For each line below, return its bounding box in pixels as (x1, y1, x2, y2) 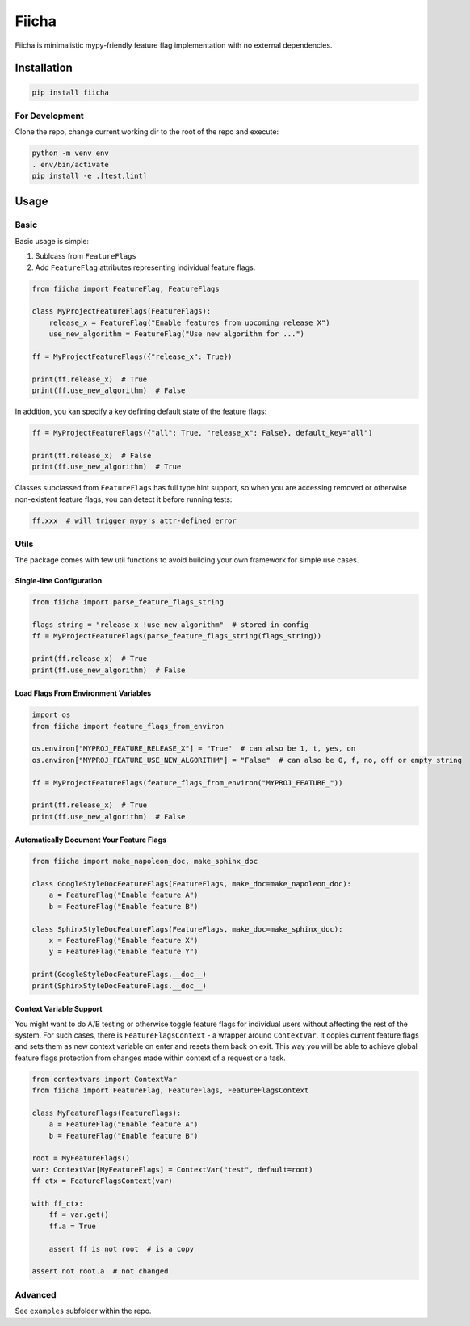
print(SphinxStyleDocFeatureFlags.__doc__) (31, 981, 208, 990)
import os (31, 710, 71, 719)
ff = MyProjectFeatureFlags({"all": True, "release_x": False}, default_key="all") (31, 428, 373, 438)
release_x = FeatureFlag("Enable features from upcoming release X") (48, 318, 330, 327)
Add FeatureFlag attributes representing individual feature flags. (35, 263, 256, 272)
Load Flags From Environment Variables (15, 688, 152, 698)
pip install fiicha (31, 87, 109, 97)
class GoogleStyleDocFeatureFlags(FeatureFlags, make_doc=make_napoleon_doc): (31, 879, 351, 889)
